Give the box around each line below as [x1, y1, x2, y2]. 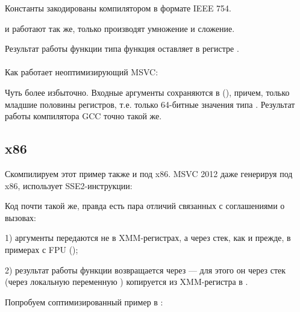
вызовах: [5, 211, 36, 223]
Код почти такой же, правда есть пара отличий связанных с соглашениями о [5, 199, 285, 212]
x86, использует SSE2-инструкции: [5, 179, 133, 192]
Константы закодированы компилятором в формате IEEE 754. [5, 2, 232, 14]
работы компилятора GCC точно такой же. [5, 110, 162, 122]
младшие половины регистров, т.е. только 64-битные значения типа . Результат [5, 98, 295, 110]
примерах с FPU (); [5, 243, 78, 255]
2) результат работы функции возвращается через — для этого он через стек [5, 263, 286, 276]
